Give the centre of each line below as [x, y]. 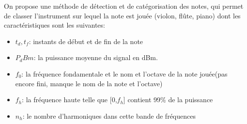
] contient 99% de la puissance [168, 100]
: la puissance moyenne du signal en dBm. [96, 57]
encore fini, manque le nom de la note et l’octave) [89, 83]
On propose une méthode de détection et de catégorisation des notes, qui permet [124, 6]
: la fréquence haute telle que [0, [69, 100]
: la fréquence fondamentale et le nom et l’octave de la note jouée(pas [124, 73]
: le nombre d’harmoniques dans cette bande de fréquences [109, 116]
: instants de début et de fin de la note [86, 41]
